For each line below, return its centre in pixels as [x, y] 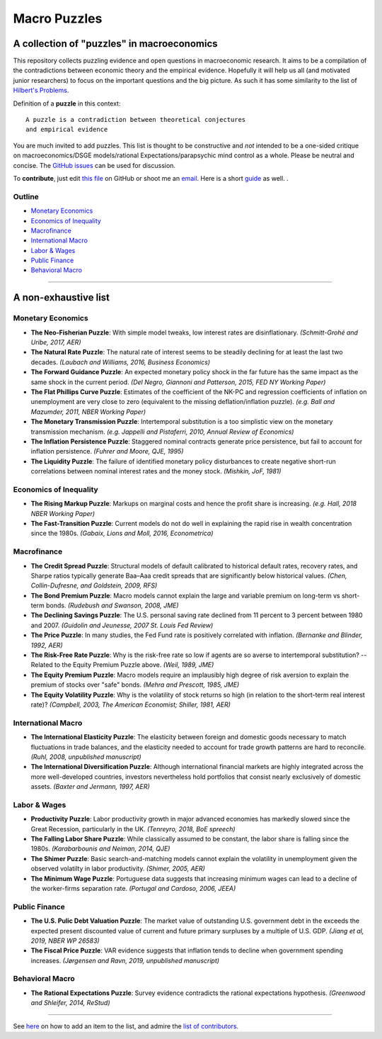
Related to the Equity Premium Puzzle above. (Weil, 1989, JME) [122, 665]
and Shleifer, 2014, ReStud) [70, 1003]
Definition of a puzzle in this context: [67, 103]
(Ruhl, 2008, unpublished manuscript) [86, 757]
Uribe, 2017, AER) [56, 342]
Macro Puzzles [58, 18]
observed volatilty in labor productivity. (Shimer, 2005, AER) [118, 869]
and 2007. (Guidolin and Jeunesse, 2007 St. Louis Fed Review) [122, 625]
